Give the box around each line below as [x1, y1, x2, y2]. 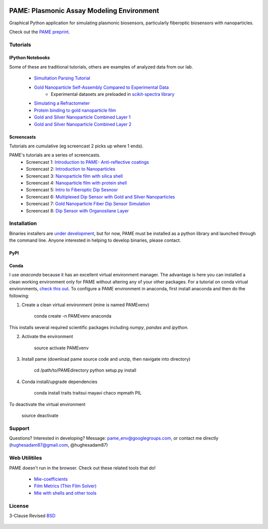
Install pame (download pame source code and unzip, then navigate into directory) [21, 356, 191, 362]
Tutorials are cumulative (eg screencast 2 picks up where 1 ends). [9, 143, 144, 149]
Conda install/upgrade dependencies [21, 379, 98, 385]
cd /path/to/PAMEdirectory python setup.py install [34, 367, 136, 373]
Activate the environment [21, 333, 73, 339]
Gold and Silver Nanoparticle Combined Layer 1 [34, 114, 131, 120]
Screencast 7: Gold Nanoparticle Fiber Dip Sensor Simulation [26, 201, 151, 207]
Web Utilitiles [9, 455, 42, 462]
